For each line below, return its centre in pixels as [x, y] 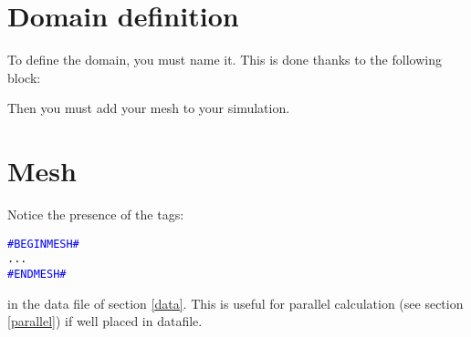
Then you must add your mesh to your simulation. [149, 108]
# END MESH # [37, 274]
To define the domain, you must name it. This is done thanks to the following [225, 60]
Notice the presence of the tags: [96, 214]
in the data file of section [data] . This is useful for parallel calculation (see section [235, 303]
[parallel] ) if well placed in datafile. [105, 321]
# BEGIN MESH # [43, 244]
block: [24, 77]
